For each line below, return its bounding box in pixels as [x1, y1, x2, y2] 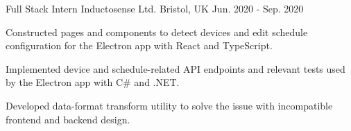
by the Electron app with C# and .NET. [6, 75, 180, 89]
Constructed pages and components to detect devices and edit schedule [6, 24, 308, 39]
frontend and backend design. [6, 112, 130, 126]
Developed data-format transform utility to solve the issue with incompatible [6, 98, 333, 112]
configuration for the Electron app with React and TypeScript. [6, 38, 273, 53]
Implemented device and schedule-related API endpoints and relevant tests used [6, 61, 345, 76]
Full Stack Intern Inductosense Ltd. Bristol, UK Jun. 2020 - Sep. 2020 [6, 1, 304, 15]
